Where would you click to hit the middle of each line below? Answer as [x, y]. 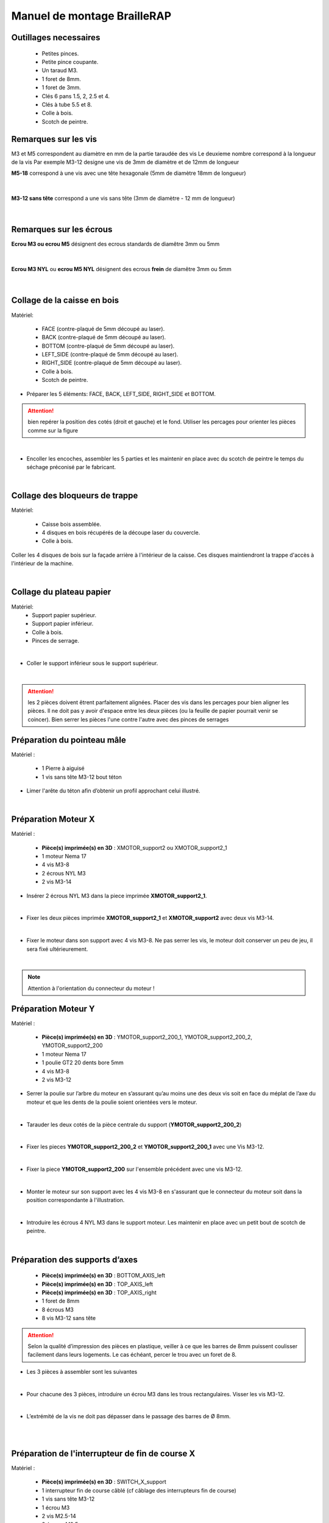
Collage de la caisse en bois [65, 301]
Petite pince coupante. [70, 62]
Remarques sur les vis [54, 139]
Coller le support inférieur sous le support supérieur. [92, 663]
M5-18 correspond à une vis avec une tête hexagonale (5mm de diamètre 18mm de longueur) [129, 173]
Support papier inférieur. [63, 624]
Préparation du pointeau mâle [69, 740]
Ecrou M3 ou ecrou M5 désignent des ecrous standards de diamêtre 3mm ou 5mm [115, 244]
